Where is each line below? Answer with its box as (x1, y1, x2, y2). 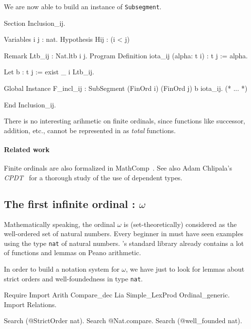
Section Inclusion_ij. (4, 17, 66, 28)
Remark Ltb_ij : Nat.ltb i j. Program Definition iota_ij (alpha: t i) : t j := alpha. (4, 50, 248, 60)
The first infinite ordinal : (4, 196, 135, 211)
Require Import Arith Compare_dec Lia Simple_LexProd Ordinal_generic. (4, 290, 230, 300)
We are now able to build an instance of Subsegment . (4, 1, 162, 11)
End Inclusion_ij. (4, 99, 56, 109)
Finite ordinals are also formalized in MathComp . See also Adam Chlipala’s (4, 163, 233, 173)
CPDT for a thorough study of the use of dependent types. (4, 172, 183, 182)
